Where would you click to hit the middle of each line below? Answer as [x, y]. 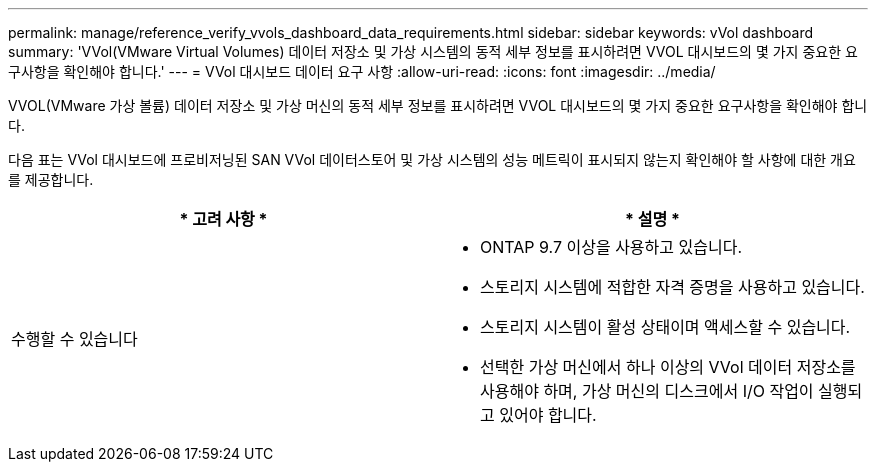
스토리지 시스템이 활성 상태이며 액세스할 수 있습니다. [665, 327]
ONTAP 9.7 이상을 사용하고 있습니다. [611, 247]
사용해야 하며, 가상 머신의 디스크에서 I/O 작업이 [647, 391]
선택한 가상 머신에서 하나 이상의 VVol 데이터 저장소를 [668, 367]
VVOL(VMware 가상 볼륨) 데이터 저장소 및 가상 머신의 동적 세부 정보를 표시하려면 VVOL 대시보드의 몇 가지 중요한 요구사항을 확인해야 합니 [438, 105]
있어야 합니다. [548, 415]
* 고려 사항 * [223, 219]
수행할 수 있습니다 [74, 339]
